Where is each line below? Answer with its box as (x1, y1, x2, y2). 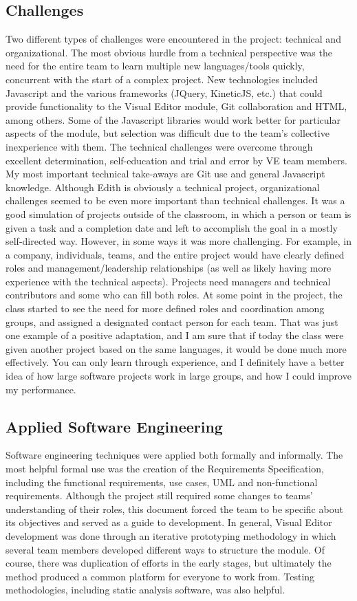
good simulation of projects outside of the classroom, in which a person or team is (6, 206, 351, 221)
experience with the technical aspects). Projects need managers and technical (6, 274, 331, 288)
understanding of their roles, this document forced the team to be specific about (6, 501, 343, 516)
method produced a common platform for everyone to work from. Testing (6, 569, 315, 583)
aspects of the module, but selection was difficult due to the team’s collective (6, 126, 329, 140)
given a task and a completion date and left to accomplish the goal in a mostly (6, 220, 338, 234)
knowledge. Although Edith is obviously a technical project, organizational (6, 179, 320, 194)
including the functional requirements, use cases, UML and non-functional (6, 474, 318, 489)
